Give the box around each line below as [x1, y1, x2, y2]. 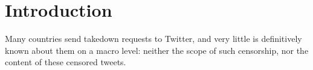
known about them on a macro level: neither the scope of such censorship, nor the [5, 44, 309, 56]
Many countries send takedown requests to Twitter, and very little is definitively [5, 32, 302, 45]
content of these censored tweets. [5, 56, 126, 68]
